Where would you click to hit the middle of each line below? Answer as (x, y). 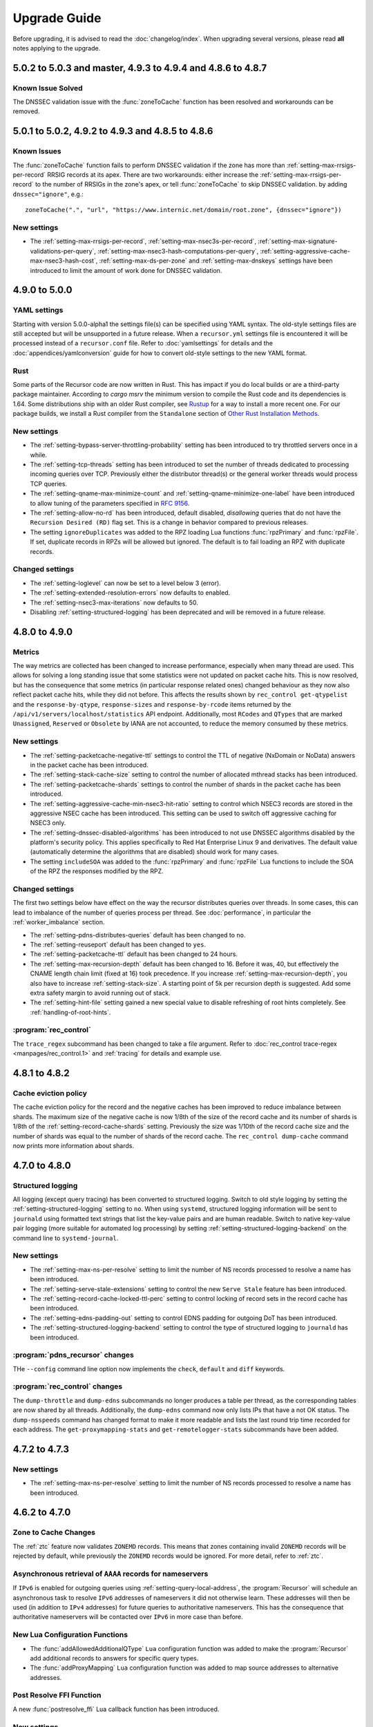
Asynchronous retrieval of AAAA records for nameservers (111, 1574)
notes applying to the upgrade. (57, 48)
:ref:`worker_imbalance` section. (59, 922)
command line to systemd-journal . (66, 1238)
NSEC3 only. (48, 823)
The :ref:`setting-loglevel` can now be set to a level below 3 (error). (125, 583)
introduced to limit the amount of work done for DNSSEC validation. (126, 270)
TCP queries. (49, 484)
